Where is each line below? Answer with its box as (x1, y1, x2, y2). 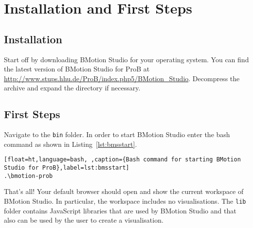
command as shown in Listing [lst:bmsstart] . (4, 139, 137, 149)
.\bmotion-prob (4, 172, 53, 179)
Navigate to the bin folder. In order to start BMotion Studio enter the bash (4, 129, 230, 140)
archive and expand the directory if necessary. (4, 83, 141, 93)
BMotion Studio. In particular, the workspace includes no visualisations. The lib (4, 195, 246, 206)
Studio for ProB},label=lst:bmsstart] (4, 164, 129, 172)
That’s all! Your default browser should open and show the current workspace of (4, 186, 244, 196)
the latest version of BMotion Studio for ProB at (4, 64, 150, 74)
